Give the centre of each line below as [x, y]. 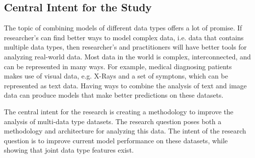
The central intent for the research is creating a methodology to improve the [119, 111]
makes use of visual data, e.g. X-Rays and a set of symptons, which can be [116, 76]
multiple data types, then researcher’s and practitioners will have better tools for [125, 47]
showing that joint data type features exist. [69, 150]
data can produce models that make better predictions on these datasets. [114, 95]
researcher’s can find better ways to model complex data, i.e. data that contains [124, 37]
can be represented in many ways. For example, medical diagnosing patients [118, 66]
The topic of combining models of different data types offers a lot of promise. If [123, 28]
